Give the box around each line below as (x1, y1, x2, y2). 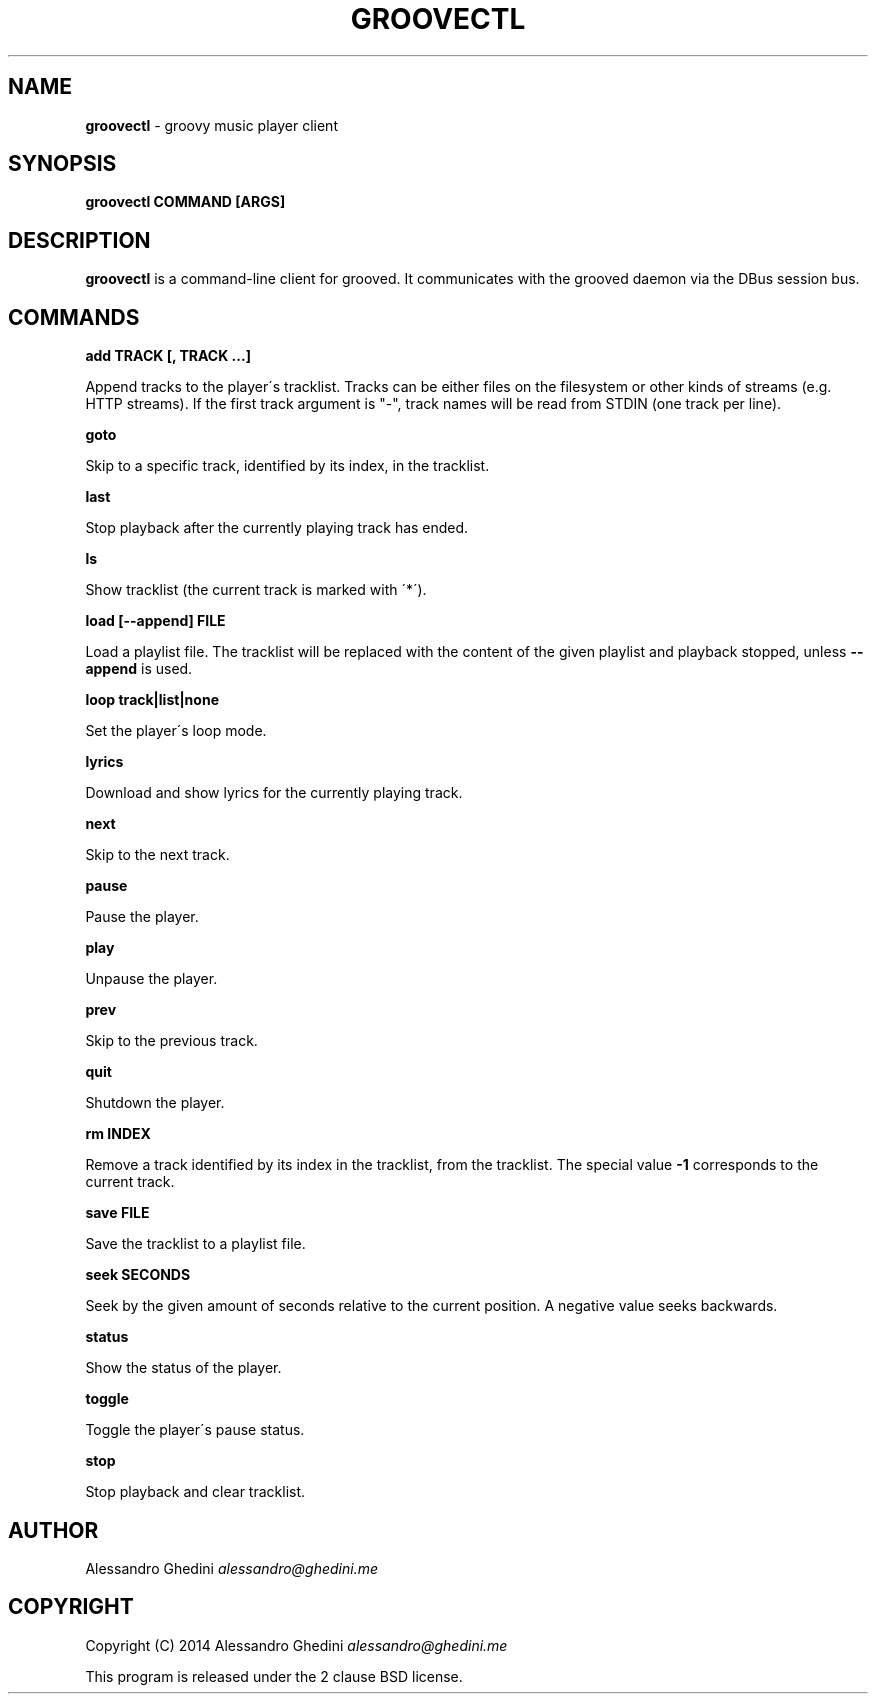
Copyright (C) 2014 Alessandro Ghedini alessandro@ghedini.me (85, 1636, 508, 1654)
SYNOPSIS (8, 151, 117, 177)
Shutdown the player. (85, 1094, 225, 1112)
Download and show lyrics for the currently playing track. (85, 784, 463, 802)
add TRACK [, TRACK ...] (85, 347, 251, 365)
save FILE (85, 1204, 150, 1222)
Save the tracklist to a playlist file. (85, 1235, 306, 1253)
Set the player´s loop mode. (85, 722, 267, 740)
